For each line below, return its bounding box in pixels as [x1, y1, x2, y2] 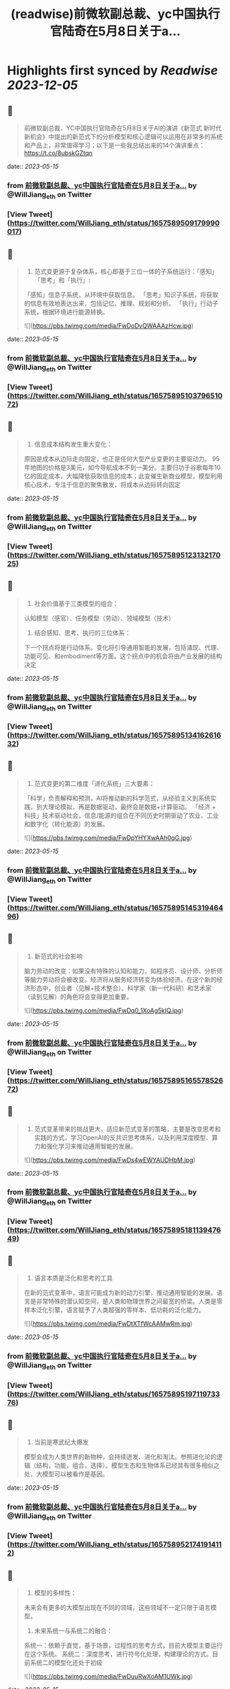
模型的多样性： [34, 1589, 77, 1597]
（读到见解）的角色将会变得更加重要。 [23, 992, 133, 1001]
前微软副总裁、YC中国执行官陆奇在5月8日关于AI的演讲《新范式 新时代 [23, 124, 222, 132]
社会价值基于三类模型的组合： [34, 599, 119, 607]
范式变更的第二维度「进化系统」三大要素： [34, 779, 155, 788]
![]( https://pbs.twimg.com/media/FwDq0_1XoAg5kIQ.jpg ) [23, 1006, 184, 1014]
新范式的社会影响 [34, 952, 83, 960]
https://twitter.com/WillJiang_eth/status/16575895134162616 [10, 730, 222, 739]
